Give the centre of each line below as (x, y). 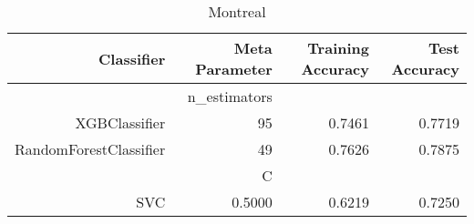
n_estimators (230, 96)
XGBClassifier (120, 122)
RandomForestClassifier (90, 149)
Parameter (234, 69)
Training (338, 48)
